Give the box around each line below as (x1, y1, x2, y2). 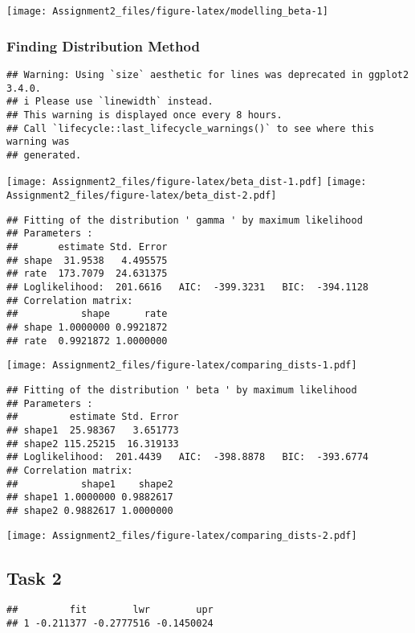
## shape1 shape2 (6, 478, 173, 490)
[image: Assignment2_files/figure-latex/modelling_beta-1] (6, 6, 328, 17)
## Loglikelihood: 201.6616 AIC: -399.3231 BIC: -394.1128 (6, 282, 369, 294)
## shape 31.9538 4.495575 (6, 254, 168, 266)
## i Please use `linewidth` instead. (6, 96, 214, 108)
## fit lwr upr (6, 604, 214, 616)
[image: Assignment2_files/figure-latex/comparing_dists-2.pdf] (6, 529, 357, 541)
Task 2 (6, 565, 62, 590)
